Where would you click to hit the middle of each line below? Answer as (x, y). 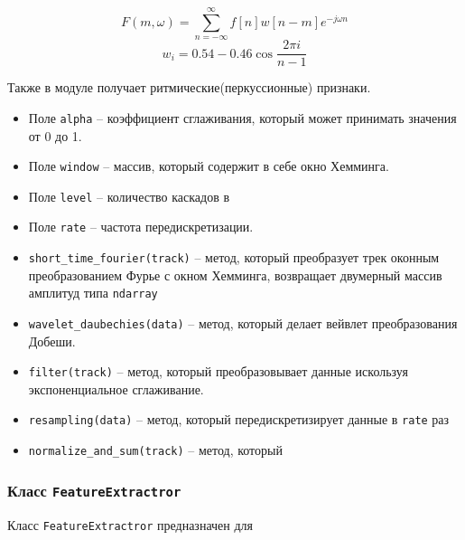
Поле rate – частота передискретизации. (141, 227)
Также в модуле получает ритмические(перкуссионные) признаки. (189, 87)
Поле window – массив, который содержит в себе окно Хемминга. (209, 166)
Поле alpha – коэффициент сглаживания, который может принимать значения (242, 117)
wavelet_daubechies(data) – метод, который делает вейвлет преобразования (243, 322)
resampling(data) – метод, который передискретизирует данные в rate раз (239, 419)
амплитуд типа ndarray (93, 293)
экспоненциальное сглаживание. (116, 388)
